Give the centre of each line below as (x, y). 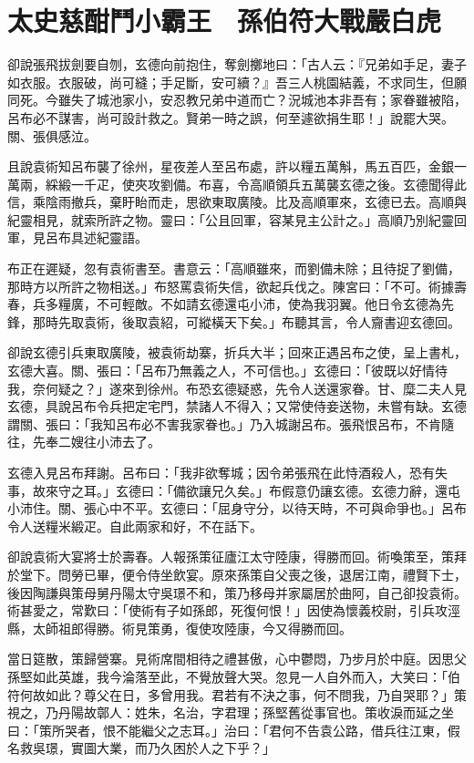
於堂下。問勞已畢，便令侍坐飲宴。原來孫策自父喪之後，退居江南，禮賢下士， (237, 574)
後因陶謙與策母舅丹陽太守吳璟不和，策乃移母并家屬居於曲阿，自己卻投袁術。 (237, 592)
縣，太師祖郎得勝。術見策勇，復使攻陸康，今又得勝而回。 (180, 628)
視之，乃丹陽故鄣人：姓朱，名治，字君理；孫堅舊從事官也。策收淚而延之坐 (231, 712)
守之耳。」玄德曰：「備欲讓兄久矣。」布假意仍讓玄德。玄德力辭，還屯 (259, 490)
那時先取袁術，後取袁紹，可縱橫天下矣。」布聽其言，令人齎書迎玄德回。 (246, 321)
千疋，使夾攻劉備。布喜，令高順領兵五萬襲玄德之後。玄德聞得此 (275, 184)
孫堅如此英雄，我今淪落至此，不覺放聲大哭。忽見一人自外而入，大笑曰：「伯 (234, 676)
